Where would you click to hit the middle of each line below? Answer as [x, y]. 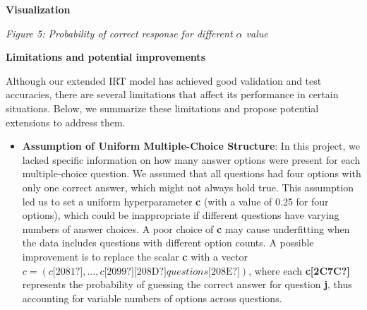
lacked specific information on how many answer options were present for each [191, 159]
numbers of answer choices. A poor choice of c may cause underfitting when [186, 228]
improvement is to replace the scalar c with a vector [135, 256]
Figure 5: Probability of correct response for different [119, 33]
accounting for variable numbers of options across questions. [152, 298]
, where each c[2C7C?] [299, 270]
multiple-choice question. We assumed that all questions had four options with [192, 173]
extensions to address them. [66, 122]
